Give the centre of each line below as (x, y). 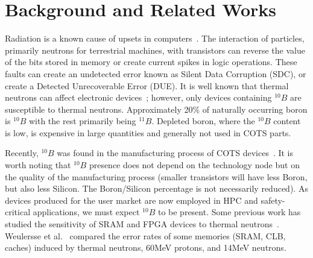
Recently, (22, 153)
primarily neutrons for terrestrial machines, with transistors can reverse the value (155, 50)
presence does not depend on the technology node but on (194, 165)
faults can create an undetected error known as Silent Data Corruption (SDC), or (156, 73)
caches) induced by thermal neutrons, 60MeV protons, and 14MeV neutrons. (146, 247)
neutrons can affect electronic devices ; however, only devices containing (138, 97)
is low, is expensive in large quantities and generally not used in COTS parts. (148, 132)
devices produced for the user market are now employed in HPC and (131, 200)
